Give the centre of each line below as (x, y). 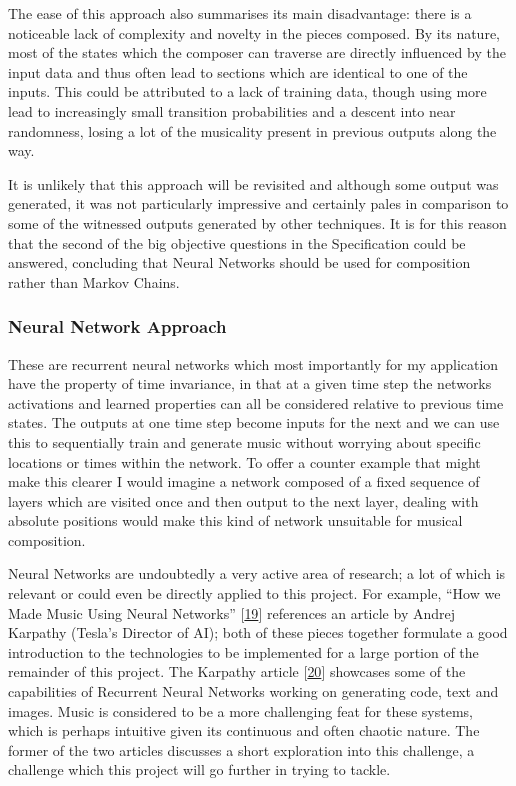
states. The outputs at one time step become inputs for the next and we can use (254, 422)
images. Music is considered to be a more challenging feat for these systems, (240, 710)
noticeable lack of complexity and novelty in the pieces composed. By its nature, (254, 32)
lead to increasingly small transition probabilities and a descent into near (232, 110)
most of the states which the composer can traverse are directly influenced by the (257, 52)
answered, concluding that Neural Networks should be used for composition (239, 262)
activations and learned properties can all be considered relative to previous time (256, 402)
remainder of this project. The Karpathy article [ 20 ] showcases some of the (237, 671)
